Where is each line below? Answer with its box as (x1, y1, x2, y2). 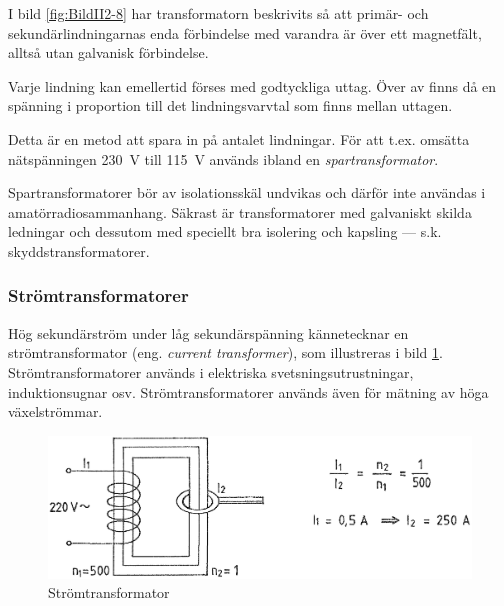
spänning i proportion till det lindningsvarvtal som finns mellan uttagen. (8, 95, 453, 116)
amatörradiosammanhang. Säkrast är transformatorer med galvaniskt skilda (8, 201, 472, 222)
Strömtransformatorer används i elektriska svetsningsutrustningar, (8, 361, 414, 382)
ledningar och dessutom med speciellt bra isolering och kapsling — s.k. (8, 221, 442, 242)
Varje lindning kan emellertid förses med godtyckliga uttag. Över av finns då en (8, 75, 497, 96)
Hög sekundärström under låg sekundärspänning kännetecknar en (8, 322, 409, 343)
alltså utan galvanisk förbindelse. (8, 42, 209, 63)
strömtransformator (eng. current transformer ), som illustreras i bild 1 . (8, 342, 443, 363)
